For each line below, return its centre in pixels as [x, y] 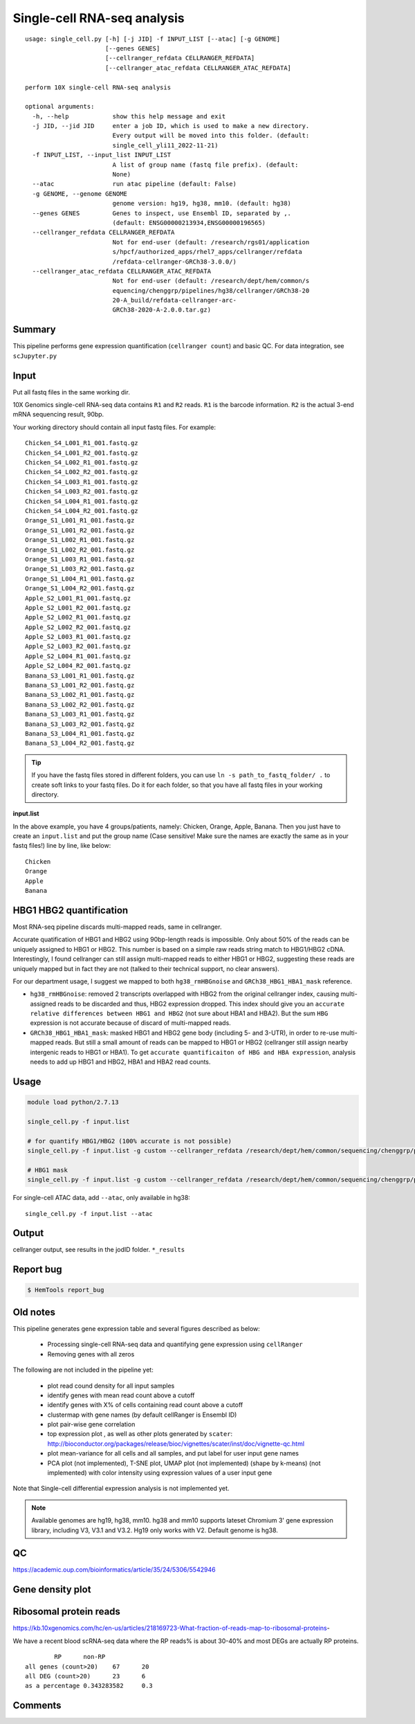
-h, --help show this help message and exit [129, 116]
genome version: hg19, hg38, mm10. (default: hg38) [202, 203]
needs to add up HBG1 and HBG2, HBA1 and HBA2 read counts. [120, 1062]
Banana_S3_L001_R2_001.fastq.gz [80, 686]
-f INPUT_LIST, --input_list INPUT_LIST [102, 155]
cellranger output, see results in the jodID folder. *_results [99, 1250]
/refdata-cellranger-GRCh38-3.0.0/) [174, 262]
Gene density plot [52, 1589]
